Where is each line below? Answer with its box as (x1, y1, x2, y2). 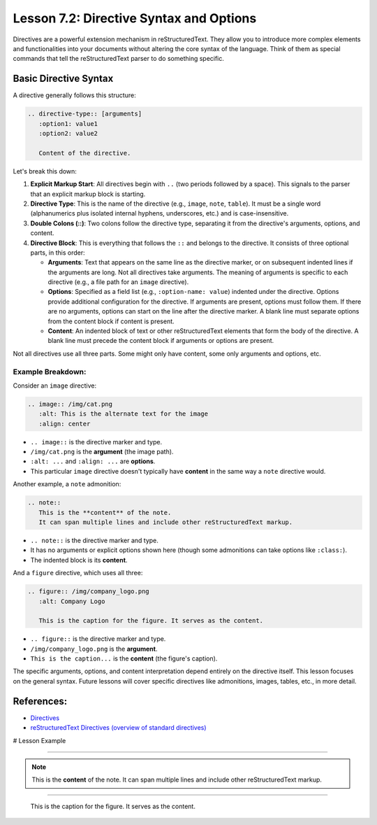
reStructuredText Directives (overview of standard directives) (30, 724, 207, 732)
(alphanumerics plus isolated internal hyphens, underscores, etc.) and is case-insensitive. (30, 209, 289, 218)
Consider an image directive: (13, 381, 97, 390)
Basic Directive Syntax (13, 73, 114, 85)
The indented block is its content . (30, 556, 128, 564)
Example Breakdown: (13, 367, 87, 376)
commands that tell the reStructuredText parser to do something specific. (13, 55, 225, 63)
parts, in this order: (30, 248, 85, 257)
